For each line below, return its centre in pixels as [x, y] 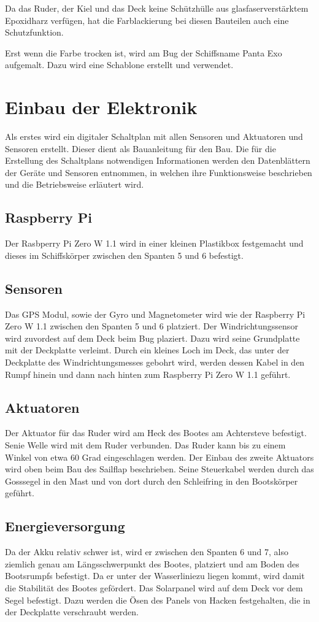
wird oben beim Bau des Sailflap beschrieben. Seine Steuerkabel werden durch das [159, 469]
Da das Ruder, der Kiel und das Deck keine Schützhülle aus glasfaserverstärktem [157, 8]
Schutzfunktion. [34, 32]
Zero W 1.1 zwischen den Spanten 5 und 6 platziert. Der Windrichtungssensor [152, 326]
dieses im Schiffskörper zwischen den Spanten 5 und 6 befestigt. [124, 255]
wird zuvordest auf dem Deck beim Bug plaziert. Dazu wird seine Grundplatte [152, 338]
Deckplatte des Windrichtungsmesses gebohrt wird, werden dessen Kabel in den [155, 362]
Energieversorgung [65, 526]
